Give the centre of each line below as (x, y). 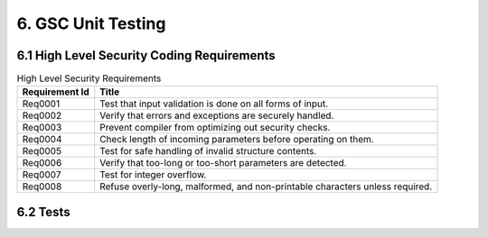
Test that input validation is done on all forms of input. (214, 104)
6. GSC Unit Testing (91, 23)
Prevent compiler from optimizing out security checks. (215, 128)
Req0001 (41, 104)
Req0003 (42, 128)
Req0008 (42, 187)
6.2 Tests (44, 212)
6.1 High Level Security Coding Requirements (146, 55)
